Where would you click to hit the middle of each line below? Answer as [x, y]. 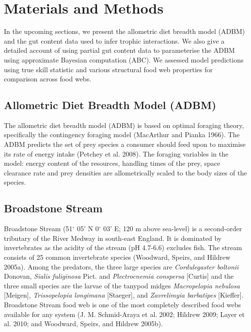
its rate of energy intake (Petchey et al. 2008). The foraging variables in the [116, 153]
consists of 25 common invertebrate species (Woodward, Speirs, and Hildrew [117, 257]
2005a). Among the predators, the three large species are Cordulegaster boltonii [121, 266]
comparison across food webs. [48, 79]
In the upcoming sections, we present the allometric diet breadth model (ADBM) [125, 31]
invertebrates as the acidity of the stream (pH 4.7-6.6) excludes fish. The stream [123, 247]
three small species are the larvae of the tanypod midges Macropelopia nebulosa [122, 285]
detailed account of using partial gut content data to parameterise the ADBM [119, 50]
